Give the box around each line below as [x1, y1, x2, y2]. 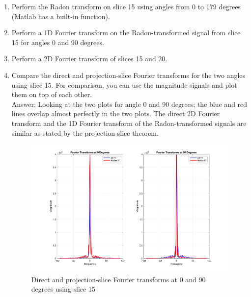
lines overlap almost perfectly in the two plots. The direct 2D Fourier [11, 108, 220, 119]
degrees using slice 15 [31, 284, 95, 294]
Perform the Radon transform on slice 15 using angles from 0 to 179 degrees [11, 1, 241, 11]
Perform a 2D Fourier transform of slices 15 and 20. [11, 53, 167, 64]
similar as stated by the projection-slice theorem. [11, 127, 159, 138]
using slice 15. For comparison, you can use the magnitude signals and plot [11, 79, 237, 90]
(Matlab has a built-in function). [11, 11, 110, 21]
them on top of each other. [11, 89, 92, 99]
